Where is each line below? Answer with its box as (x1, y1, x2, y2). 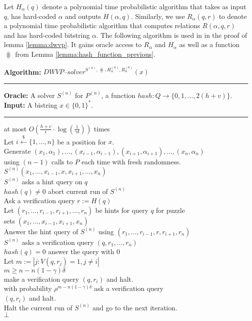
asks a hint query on (22, 176, 82, 186)
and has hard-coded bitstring (4, 30, 90, 40)
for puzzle (156, 205, 185, 215)
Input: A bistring (4, 99, 58, 110)
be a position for (57, 136, 106, 146)
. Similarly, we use (131, 11, 185, 21)
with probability (4, 283, 52, 293)
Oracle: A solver (4, 90, 55, 100)
